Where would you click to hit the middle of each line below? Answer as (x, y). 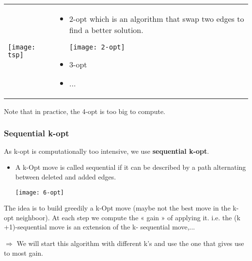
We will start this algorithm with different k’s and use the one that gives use (130, 243)
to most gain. (24, 253)
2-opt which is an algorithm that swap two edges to (157, 19)
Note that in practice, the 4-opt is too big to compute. (85, 111)
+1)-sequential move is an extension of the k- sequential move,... (100, 227)
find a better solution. (106, 30)
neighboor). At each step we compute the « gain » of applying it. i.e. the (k (128, 217)
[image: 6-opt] (40, 192)
